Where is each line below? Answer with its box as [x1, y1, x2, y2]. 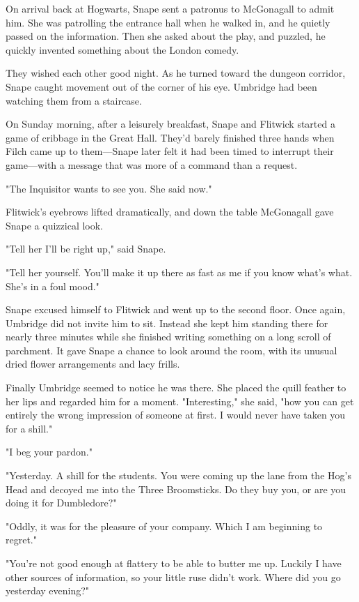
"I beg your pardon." [6, 444, 93, 459]
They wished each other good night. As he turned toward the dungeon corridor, [6, 66, 346, 80]
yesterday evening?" [6, 583, 90, 598]
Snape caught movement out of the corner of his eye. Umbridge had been [6, 79, 317, 93]
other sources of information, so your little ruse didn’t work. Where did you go [6, 569, 341, 584]
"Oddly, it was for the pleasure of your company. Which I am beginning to [6, 518, 323, 533]
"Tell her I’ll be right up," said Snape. [6, 241, 166, 256]
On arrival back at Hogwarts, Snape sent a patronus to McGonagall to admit [6, 1, 335, 15]
